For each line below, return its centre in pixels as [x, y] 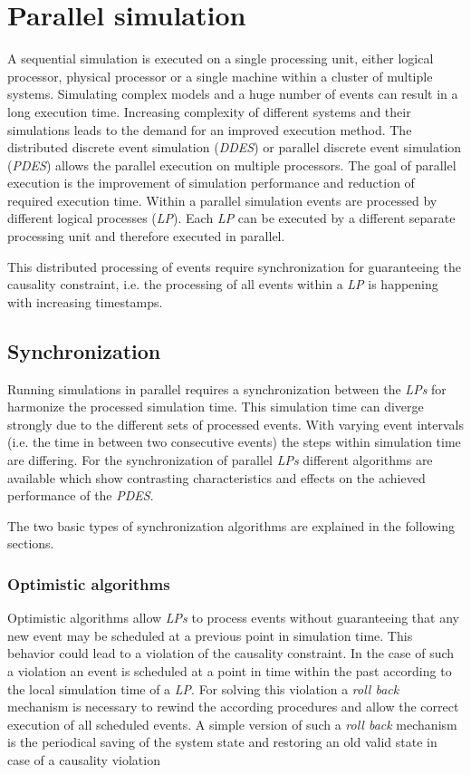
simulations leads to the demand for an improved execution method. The [210, 129]
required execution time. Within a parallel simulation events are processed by [222, 200]
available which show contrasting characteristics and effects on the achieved [216, 477]
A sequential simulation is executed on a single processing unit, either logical [221, 58]
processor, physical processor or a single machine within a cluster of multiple [220, 76]
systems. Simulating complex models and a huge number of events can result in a [233, 94]
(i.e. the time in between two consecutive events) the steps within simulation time [234, 442]
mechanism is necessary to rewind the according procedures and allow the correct [233, 707]
